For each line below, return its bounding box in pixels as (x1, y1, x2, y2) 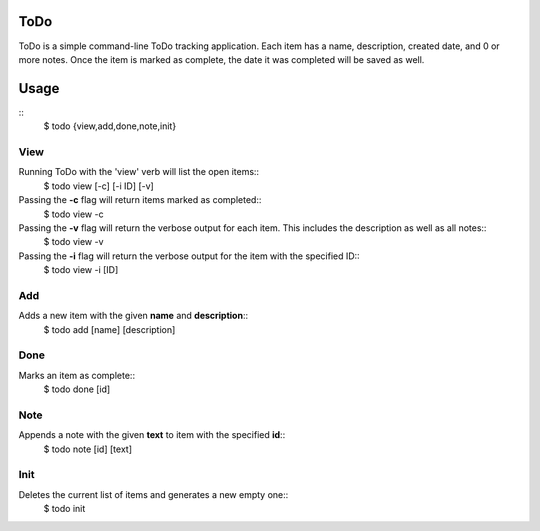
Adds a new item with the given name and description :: (18, 310, 249, 322)
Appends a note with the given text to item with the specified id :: (18, 429, 286, 441)
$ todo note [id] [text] (43, 443, 132, 455)
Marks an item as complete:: (18, 369, 135, 381)
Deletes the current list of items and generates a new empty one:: (18, 488, 289, 500)
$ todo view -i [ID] (43, 264, 119, 276)
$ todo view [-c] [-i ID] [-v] (43, 180, 154, 192)
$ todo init (43, 503, 86, 515)
